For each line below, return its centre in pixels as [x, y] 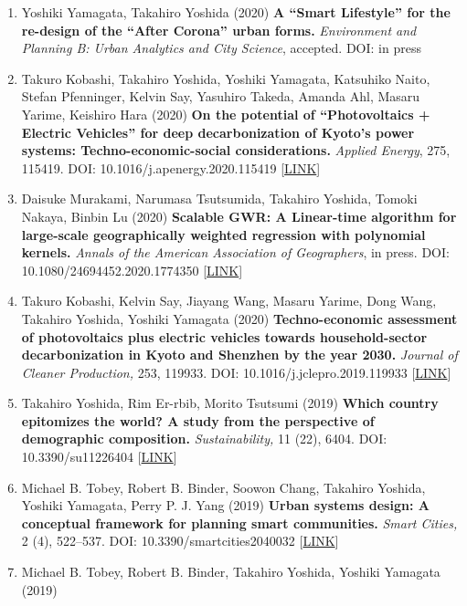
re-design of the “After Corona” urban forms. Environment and [219, 30]
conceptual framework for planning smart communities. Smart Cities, [239, 522]
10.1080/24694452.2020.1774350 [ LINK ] [132, 270]
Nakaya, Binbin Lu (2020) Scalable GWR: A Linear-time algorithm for [239, 216]
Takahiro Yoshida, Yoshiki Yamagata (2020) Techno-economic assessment [239, 318]
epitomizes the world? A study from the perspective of [198, 420]
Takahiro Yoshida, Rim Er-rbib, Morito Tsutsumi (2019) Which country [230, 403]
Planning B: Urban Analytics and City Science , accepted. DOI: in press [221, 48]
